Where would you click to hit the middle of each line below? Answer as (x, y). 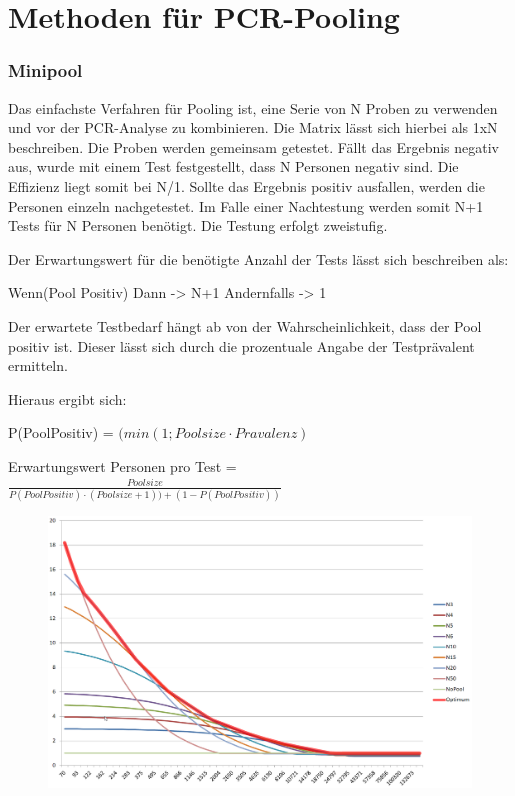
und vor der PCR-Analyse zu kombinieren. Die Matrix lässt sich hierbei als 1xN (253, 127)
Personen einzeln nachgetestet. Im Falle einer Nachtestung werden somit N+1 (246, 205)
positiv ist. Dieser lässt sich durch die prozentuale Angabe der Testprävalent (241, 345)
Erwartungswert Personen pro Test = (122, 465)
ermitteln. (38, 365)
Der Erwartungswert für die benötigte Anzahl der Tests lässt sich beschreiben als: (258, 258)
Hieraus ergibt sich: (67, 398)
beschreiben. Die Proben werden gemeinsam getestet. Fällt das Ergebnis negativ (254, 146)
